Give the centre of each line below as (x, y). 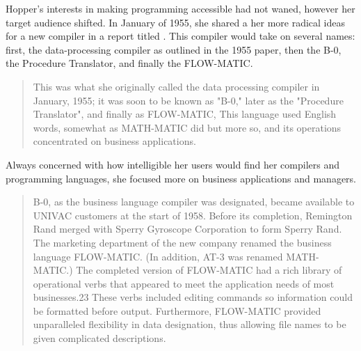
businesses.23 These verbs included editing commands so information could (193, 297)
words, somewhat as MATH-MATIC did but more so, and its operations (187, 127)
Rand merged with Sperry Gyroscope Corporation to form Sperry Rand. (187, 229)
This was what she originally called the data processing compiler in (176, 86)
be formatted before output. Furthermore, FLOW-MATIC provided (177, 310)
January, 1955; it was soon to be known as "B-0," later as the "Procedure (188, 100)
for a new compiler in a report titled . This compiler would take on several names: (180, 36)
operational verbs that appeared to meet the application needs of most (184, 283)
